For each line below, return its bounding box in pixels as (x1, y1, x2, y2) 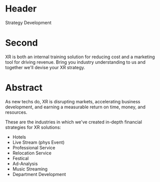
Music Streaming (12, 166, 48, 172)
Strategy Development (5, 20, 52, 26)
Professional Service (12, 144, 56, 150)
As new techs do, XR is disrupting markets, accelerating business (5, 98, 140, 104)
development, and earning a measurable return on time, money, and (5, 104, 146, 110)
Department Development (12, 171, 66, 177)
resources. (5, 109, 28, 115)
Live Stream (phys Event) (12, 139, 65, 145)
